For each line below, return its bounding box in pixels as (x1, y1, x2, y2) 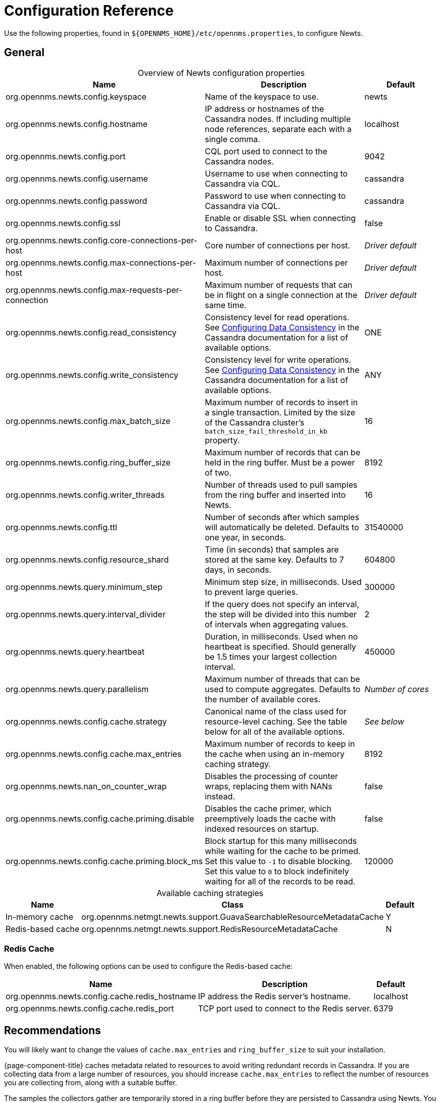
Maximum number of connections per (205, 257, 348, 268)
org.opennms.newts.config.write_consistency (6, 369, 179, 380)
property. (205, 435, 240, 445)
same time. (205, 300, 247, 310)
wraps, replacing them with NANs (205, 781, 332, 791)
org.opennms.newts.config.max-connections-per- (6, 257, 197, 268)
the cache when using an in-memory (205, 748, 345, 759)
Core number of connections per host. (205, 240, 351, 250)
